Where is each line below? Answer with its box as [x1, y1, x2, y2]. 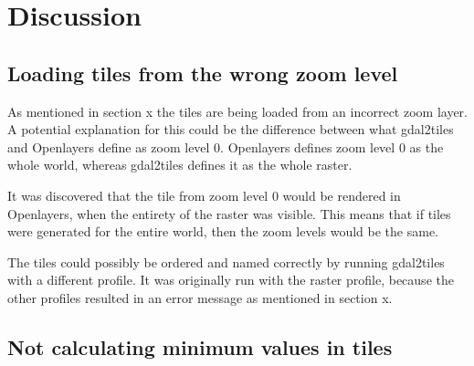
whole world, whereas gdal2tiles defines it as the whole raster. [7, 155, 353, 174]
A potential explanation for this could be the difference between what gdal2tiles [7, 120, 454, 139]
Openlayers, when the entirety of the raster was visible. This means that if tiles [7, 204, 451, 223]
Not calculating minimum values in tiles [7, 332, 393, 361]
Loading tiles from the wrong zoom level [7, 58, 398, 87]
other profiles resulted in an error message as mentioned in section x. [7, 288, 393, 307]
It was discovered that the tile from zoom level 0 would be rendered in [7, 185, 401, 204]
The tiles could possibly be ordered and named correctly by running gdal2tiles [7, 252, 445, 271]
